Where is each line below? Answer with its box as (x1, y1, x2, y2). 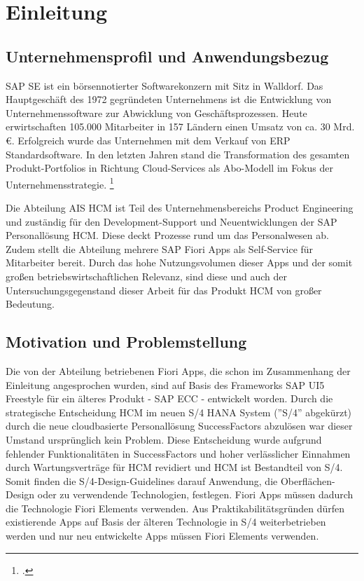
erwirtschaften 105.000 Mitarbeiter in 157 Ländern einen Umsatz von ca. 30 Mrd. (6, 119, 355, 134)
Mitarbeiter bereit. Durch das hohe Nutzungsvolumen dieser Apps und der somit (6, 255, 353, 270)
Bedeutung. (6, 296, 55, 311)
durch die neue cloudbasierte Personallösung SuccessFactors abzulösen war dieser (6, 418, 353, 433)
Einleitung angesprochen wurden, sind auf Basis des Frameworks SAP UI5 (6, 377, 325, 392)
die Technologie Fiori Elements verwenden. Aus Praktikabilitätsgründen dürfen (6, 500, 345, 515)
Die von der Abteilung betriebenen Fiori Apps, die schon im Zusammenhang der (6, 363, 351, 378)
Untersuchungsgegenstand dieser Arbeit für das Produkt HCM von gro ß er (6, 282, 322, 297)
